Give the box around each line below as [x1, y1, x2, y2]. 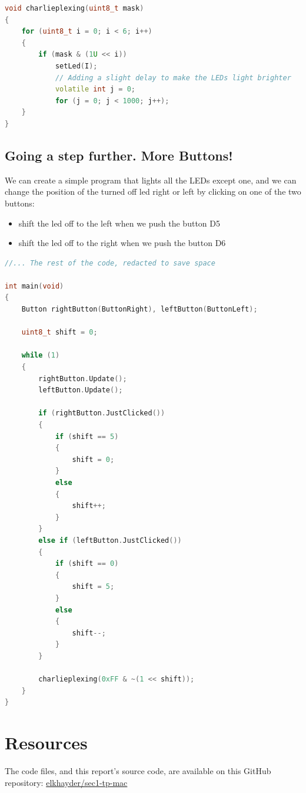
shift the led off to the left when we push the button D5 [18, 217, 220, 229]
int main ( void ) [5, 281, 64, 290]
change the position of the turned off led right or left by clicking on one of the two [5, 185, 301, 198]
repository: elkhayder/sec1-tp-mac [5, 776, 128, 788]
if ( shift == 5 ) [55, 432, 119, 441]
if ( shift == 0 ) [55, 559, 119, 568]
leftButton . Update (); [38, 386, 123, 395]
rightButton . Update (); [38, 374, 127, 383]
